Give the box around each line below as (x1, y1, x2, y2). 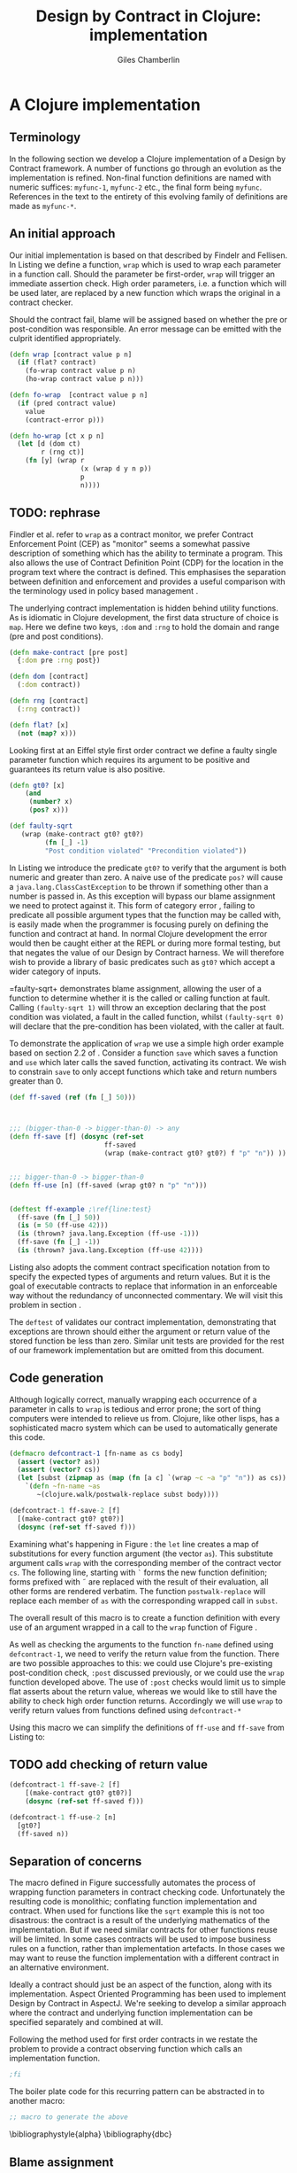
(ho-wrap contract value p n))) (25, 375, 144, 384)
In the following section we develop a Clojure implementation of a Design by (9, 153, 286, 164)
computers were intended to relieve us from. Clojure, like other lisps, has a (9, 1413, 280, 1423)
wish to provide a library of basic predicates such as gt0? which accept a (9, 956, 276, 967)
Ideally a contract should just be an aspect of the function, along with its (9, 1979, 272, 1990)
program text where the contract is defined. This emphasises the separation (9, 566, 286, 577)
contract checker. (9, 297, 73, 308)
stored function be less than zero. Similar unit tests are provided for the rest (9, 1336, 285, 1346)
